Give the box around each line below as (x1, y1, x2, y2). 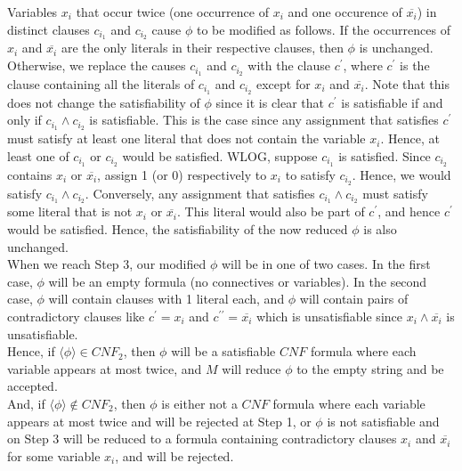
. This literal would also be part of (177, 202, 365, 221)
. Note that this (364, 74, 450, 93)
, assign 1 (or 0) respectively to (97, 165, 267, 183)
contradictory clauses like (7, 306, 145, 325)
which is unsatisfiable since (255, 306, 402, 325)
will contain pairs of (299, 289, 409, 308)
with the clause (247, 56, 330, 75)
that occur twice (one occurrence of (76, 3, 269, 20)
